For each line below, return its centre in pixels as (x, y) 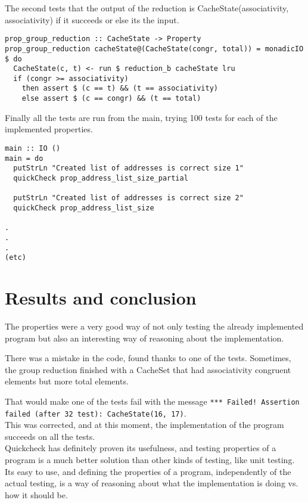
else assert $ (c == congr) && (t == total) (111, 99)
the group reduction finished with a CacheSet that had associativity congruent (148, 369)
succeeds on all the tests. (50, 436)
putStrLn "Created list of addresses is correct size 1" (128, 168)
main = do (24, 158)
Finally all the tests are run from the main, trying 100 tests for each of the (141, 117)
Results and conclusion (101, 298)
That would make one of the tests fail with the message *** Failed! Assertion (152, 401)
